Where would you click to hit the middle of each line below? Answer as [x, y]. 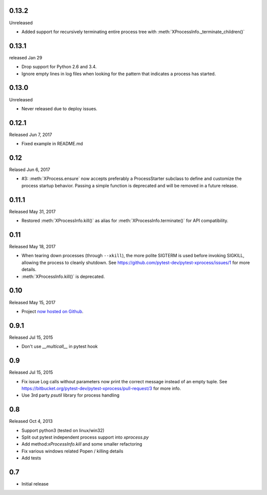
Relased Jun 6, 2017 [30, 170]
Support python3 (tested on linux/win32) [63, 430]
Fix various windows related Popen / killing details [72, 451]
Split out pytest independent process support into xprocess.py [85, 437]
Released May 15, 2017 [32, 302]
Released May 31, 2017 [32, 211]
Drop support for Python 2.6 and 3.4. [59, 67]
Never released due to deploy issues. [59, 108]
